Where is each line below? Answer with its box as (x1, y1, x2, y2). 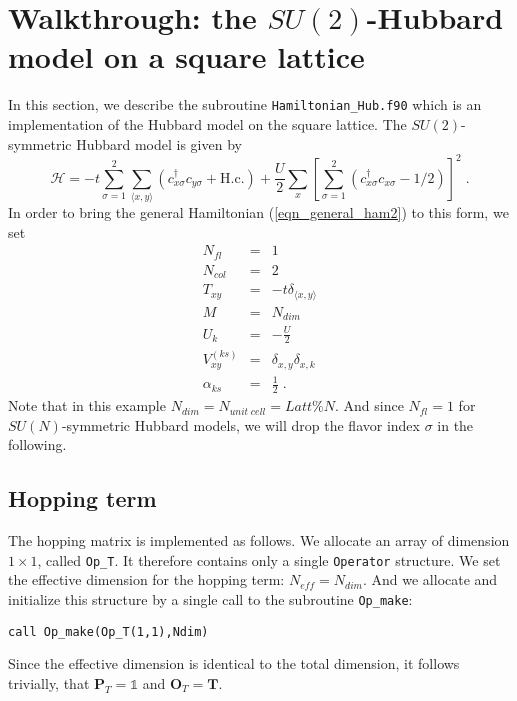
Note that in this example (8, 395, 166, 416)
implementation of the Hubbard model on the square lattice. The (8, 113, 407, 134)
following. (8, 434, 67, 455)
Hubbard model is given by (76, 133, 242, 154)
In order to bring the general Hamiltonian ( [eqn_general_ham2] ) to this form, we (8, 201, 509, 222)
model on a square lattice (8, 36, 365, 77)
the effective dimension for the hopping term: (8, 569, 285, 590)
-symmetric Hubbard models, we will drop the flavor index (61, 414, 420, 435)
